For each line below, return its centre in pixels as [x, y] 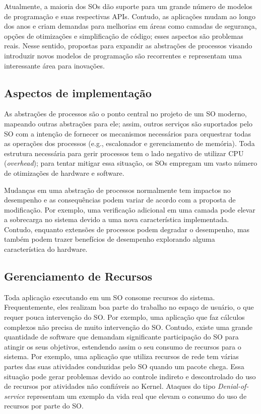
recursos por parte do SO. [44, 406]
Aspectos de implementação [78, 92]
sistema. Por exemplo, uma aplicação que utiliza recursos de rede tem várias [121, 356]
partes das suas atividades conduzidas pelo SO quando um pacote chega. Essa [124, 366]
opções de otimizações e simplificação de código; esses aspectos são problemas [124, 36]
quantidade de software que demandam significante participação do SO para [121, 337]
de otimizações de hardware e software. [64, 173]
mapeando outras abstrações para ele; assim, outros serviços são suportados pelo [128, 123]
